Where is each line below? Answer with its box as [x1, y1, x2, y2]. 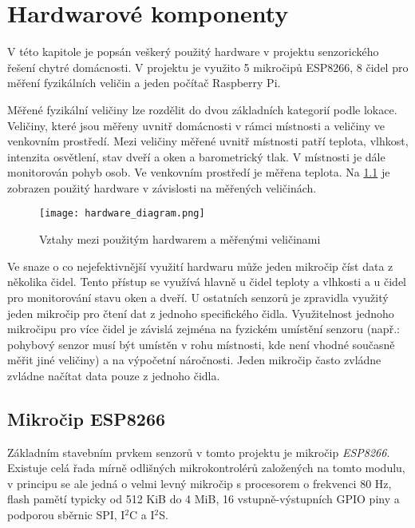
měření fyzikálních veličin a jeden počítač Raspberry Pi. [7, 74, 281, 91]
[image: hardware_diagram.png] [39, 208, 205, 220]
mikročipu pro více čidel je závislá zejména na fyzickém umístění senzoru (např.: [7, 320, 400, 337]
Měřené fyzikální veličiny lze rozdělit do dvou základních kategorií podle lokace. [7, 101, 397, 117]
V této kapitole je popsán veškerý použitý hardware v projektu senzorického [7, 43, 379, 60]
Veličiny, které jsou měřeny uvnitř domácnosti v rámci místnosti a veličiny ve [7, 117, 385, 133]
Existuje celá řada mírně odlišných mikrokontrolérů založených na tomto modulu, [7, 459, 405, 476]
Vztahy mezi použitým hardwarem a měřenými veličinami [39, 231, 321, 248]
